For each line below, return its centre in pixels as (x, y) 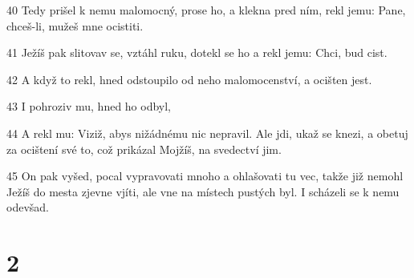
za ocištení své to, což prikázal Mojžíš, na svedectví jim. (144, 149)
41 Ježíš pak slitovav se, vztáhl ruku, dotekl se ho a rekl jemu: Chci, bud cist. (197, 52)
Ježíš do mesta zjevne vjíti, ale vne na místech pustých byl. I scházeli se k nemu (203, 191)
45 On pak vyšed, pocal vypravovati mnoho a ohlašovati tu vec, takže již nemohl (205, 176)
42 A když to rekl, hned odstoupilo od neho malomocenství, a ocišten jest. (189, 79)
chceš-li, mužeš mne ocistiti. (75, 25)
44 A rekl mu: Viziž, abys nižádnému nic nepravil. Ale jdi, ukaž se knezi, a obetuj (207, 133)
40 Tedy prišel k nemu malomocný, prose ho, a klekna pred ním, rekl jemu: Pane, (206, 10)
